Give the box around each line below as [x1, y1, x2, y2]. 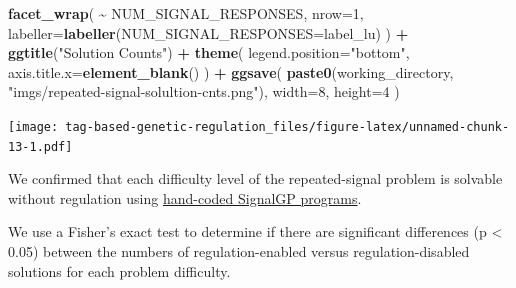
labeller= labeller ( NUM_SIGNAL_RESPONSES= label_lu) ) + [8, 22, 409, 43]
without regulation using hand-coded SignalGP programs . [8, 187, 362, 208]
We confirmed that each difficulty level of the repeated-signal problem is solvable [8, 168, 503, 189]
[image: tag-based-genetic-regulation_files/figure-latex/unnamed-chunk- [8, 119, 510, 134]
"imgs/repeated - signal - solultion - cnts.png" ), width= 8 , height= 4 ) [8, 81, 400, 102]
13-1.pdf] [8, 139, 73, 154]
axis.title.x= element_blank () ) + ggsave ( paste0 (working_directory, [8, 61, 454, 82]
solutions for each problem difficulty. [8, 260, 231, 281]
